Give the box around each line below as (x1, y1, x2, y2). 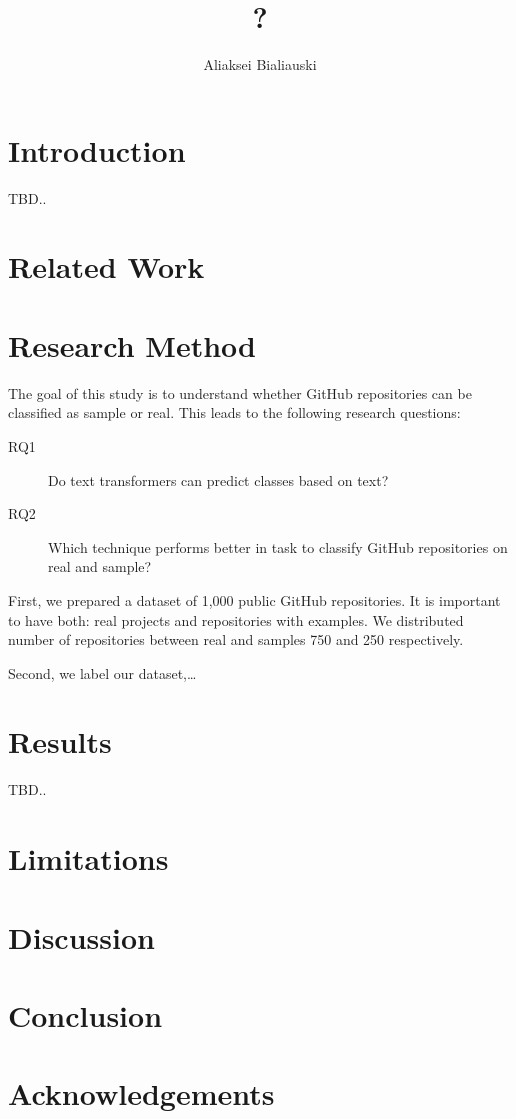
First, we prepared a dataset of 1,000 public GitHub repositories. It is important (8, 589, 501, 610)
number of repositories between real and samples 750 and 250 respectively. (8, 629, 464, 650)
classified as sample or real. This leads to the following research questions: (8, 402, 461, 423)
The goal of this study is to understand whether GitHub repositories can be (8, 382, 472, 403)
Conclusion (8, 994, 163, 1035)
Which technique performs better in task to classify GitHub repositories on (48, 536, 508, 557)
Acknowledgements (8, 1073, 275, 1114)
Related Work (8, 246, 205, 287)
